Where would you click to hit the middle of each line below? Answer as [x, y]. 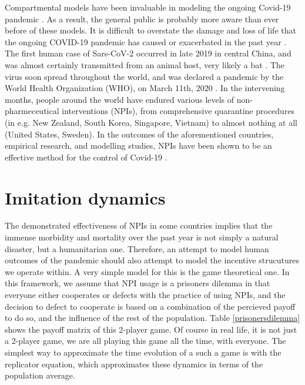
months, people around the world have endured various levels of [120, 99]
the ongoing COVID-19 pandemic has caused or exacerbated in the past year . [146, 41]
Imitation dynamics [85, 197]
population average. [40, 375]
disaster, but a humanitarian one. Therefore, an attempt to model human [137, 248]
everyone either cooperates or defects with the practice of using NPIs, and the [145, 294]
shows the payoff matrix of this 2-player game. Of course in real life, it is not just [151, 329]
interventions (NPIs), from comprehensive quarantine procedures [178, 111]
